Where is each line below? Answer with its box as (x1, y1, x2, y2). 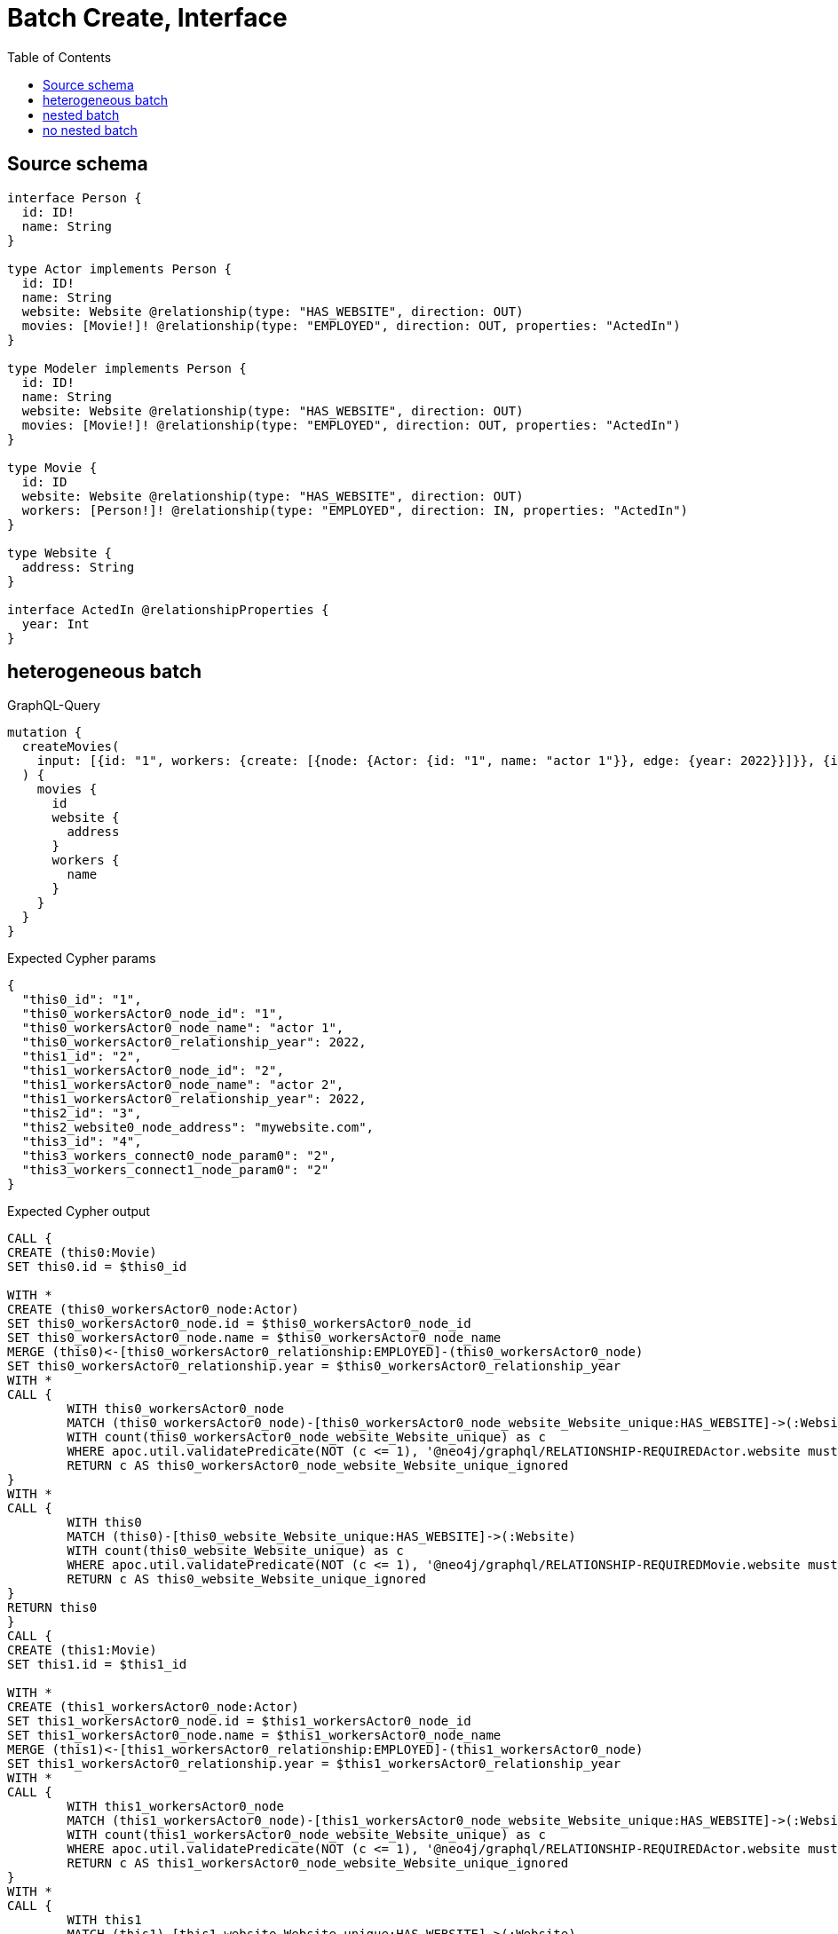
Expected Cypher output (7, 1204, 150, 1220)
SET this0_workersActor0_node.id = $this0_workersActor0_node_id (7, 1316, 471, 1331)
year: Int (21, 616, 90, 631)
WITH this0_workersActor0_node (67, 1401, 284, 1417)
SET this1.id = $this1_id (7, 1657, 187, 1672)
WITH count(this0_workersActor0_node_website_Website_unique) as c (67, 1430, 546, 1445)
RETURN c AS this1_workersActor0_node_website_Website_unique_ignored (67, 1856, 569, 1871)
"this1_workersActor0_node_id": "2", (21, 1063, 284, 1078)
